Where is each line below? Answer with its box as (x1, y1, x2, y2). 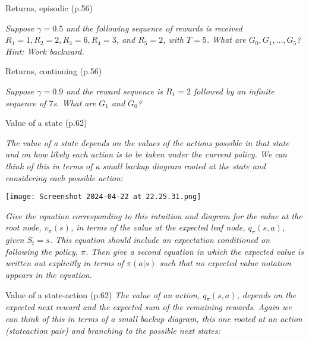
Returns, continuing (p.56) (5, 65, 102, 77)
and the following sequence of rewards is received (66, 21, 242, 34)
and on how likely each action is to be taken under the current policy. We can (5, 148, 287, 160)
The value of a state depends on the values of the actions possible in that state (5, 136, 289, 149)
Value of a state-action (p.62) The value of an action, (5, 288, 200, 301)
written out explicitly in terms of (5, 257, 124, 269)
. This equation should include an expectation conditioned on (49, 233, 270, 246)
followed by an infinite (193, 84, 275, 97)
